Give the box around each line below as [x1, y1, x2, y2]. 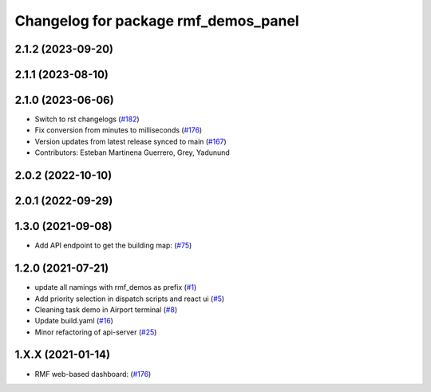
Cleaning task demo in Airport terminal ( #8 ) [34, 304, 178, 315]
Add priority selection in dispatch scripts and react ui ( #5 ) [34, 294, 225, 303]
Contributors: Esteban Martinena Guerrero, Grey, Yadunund [34, 148, 231, 157]
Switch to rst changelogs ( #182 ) [34, 114, 140, 124]
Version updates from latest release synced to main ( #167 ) [34, 137, 227, 146]
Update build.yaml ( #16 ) [34, 316, 113, 326]
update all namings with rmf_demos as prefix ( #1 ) [34, 283, 197, 292]
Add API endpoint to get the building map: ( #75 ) [34, 240, 192, 251]
